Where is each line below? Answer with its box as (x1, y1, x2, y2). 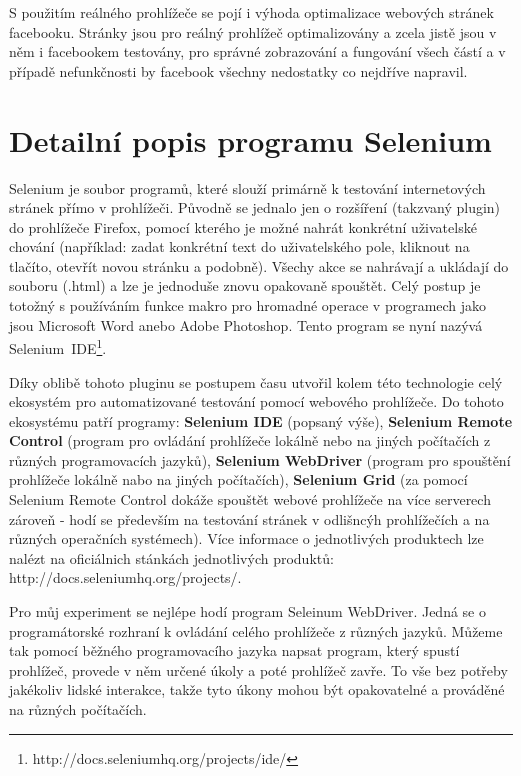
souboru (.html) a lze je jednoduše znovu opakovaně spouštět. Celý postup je (9, 275, 481, 296)
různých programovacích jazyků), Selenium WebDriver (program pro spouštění (9, 449, 511, 470)
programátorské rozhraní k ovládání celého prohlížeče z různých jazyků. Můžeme (9, 620, 503, 641)
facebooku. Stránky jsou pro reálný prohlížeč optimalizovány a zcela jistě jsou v (9, 21, 497, 42)
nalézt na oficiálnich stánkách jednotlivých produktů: (9, 547, 334, 568)
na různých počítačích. (9, 699, 147, 719)
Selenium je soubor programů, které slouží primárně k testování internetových (9, 177, 486, 198)
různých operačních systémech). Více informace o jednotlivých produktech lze (9, 528, 484, 549)
